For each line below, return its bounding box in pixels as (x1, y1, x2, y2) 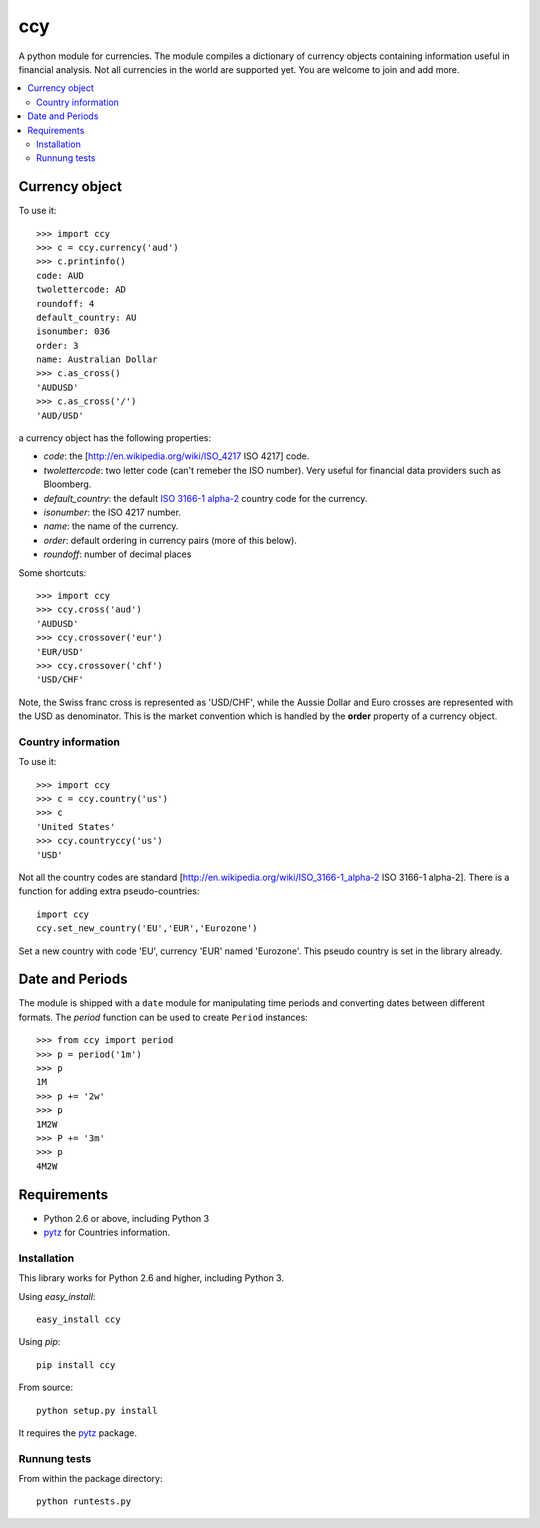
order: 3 (36, 340, 79, 351)
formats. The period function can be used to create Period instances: (18, 1011, 309, 1023)
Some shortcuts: (18, 566, 87, 579)
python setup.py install (36, 1405, 158, 1416)
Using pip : (18, 1336, 61, 1348)
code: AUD (36, 270, 84, 281)
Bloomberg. (43, 478, 92, 490)
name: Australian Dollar (36, 354, 158, 365)
